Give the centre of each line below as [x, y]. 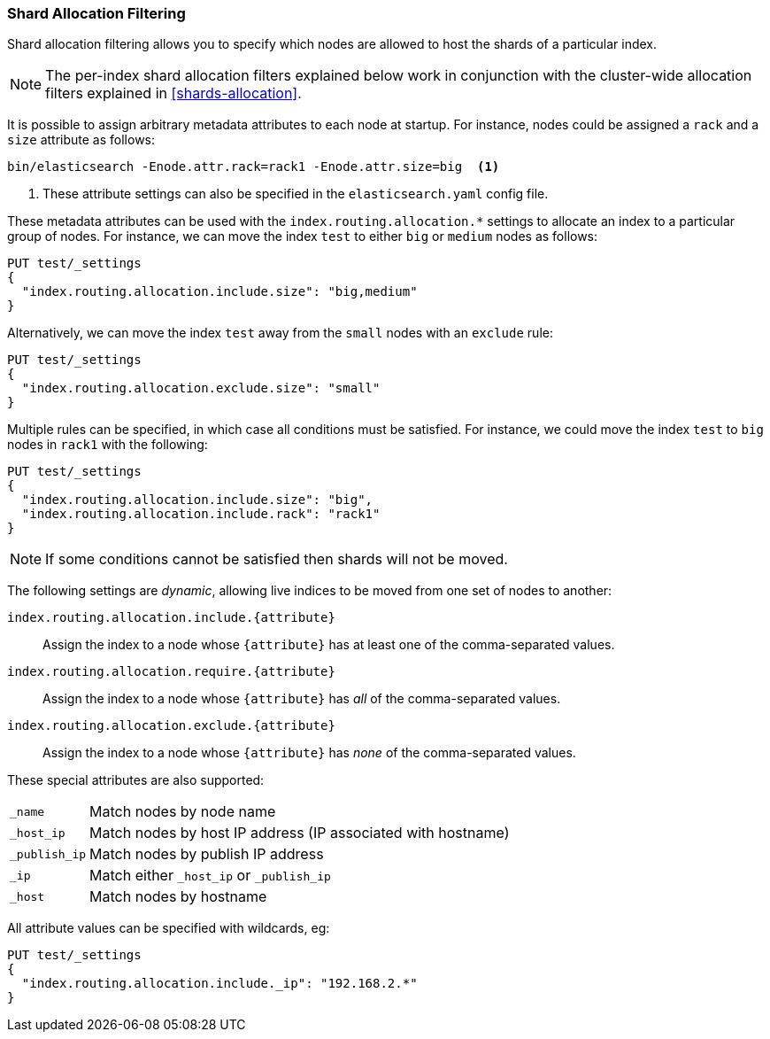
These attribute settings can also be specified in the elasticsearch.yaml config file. [296, 194]
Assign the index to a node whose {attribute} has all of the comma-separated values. [302, 699]
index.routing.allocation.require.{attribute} [171, 672]
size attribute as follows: [81, 140]
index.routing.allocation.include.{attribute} [171, 618]
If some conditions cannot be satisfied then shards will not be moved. [277, 559]
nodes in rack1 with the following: [108, 445]
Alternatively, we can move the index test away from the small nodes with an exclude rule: [280, 333]
